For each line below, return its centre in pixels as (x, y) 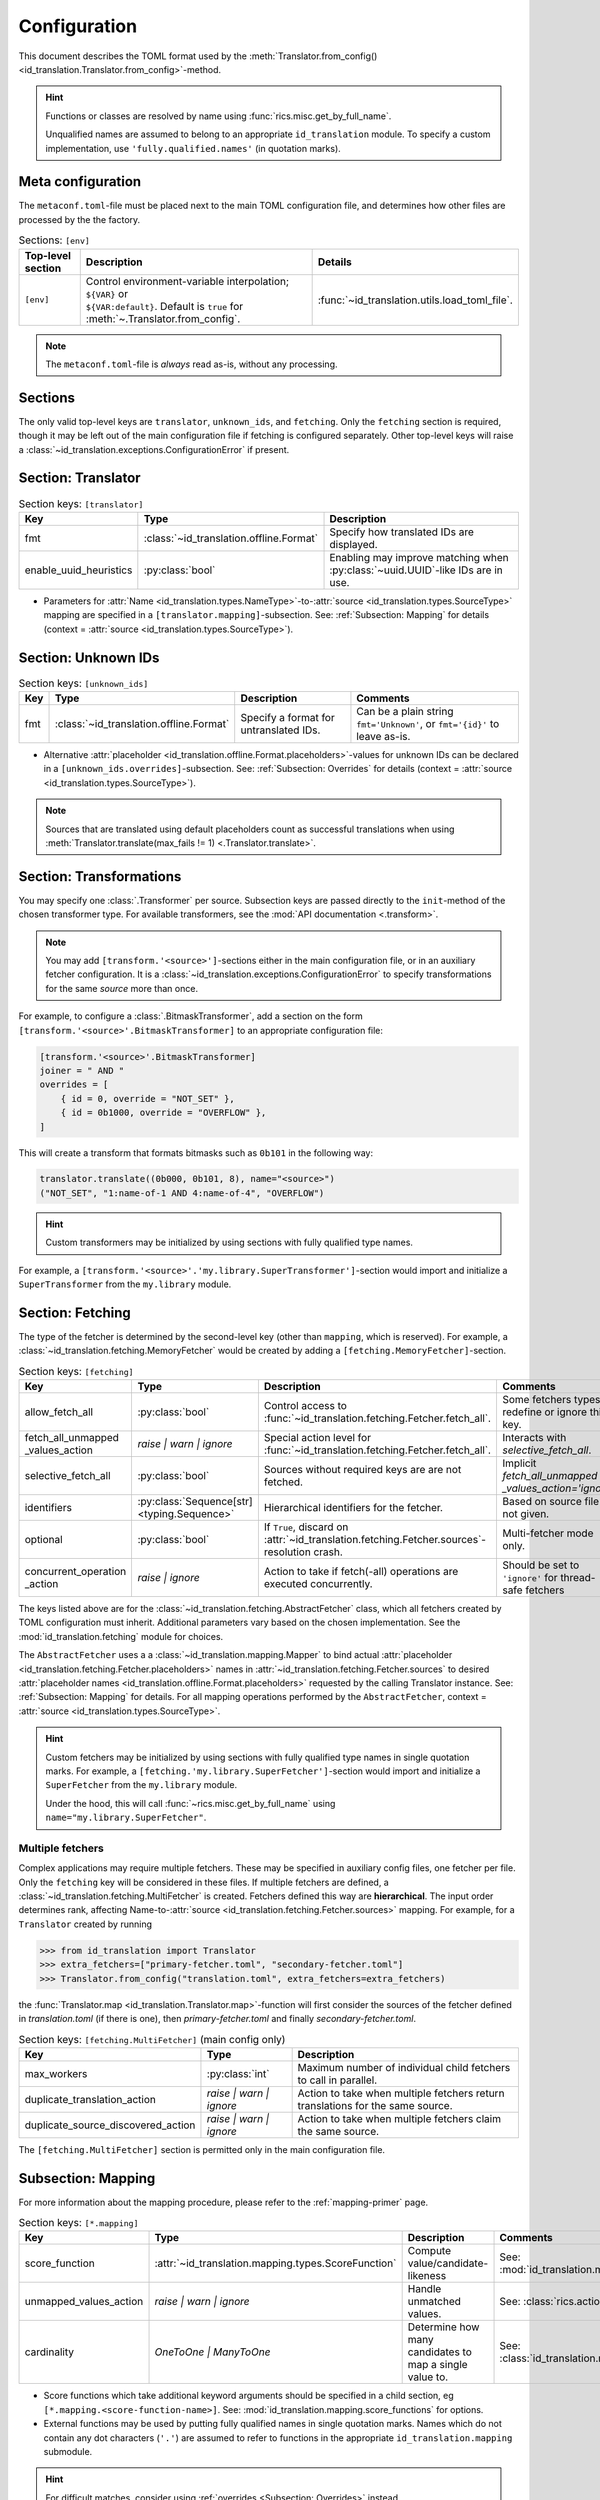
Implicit (519, 1463)
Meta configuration (80, 181)
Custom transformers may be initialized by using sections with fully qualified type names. (229, 1242)
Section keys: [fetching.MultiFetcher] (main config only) (152, 2039)
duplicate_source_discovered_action (110, 2125)
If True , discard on (306, 1527)
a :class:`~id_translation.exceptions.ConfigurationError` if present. (154, 449)
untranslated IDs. (280, 730)
